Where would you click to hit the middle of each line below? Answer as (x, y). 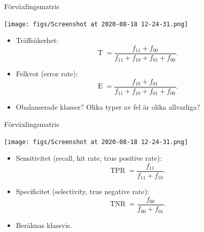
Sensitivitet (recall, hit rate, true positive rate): (89, 158)
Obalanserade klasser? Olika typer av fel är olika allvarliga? (108, 107)
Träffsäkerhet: (37, 40)
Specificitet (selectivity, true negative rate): (83, 191)
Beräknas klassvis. (44, 225)
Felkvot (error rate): (47, 74)
